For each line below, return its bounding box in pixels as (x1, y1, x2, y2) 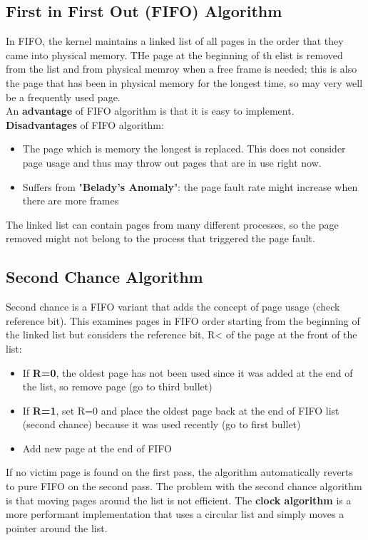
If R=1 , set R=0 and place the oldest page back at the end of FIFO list (22, 403, 339, 417)
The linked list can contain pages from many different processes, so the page (6, 217, 339, 232)
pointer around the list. (6, 520, 108, 535)
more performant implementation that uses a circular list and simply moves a (6, 507, 344, 521)
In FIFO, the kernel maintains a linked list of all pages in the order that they (6, 33, 344, 48)
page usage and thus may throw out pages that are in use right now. (22, 155, 322, 170)
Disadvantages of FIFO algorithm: (6, 117, 164, 132)
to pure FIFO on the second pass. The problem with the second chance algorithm (6, 479, 362, 494)
